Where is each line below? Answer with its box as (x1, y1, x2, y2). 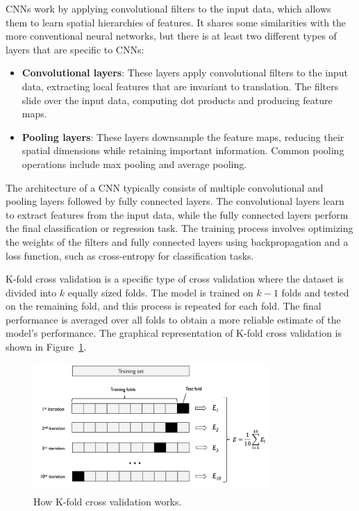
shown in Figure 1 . (6, 340, 87, 354)
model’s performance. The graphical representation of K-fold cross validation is (6, 326, 342, 340)
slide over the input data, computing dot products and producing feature (22, 92, 333, 107)
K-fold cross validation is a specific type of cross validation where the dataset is (6, 271, 344, 286)
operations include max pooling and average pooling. (22, 156, 247, 171)
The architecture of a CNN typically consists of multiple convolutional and (6, 180, 324, 194)
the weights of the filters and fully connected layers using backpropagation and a (6, 234, 349, 249)
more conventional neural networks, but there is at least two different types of (6, 28, 337, 43)
